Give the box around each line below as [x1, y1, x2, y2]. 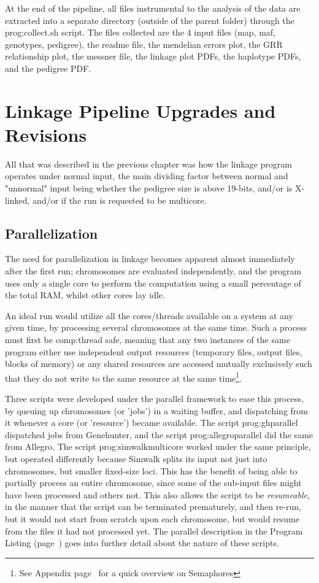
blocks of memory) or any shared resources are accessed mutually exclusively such [5, 357, 312, 370]
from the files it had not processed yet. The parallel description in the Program [5, 524, 303, 537]
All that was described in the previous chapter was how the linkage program [5, 157, 292, 170]
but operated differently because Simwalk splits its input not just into [5, 452, 267, 465]
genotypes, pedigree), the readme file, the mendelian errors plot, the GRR [5, 37, 283, 50]
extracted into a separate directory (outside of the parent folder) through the [5, 14, 294, 26]
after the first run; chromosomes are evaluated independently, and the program [5, 264, 302, 277]
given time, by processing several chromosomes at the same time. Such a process [5, 321, 307, 334]
